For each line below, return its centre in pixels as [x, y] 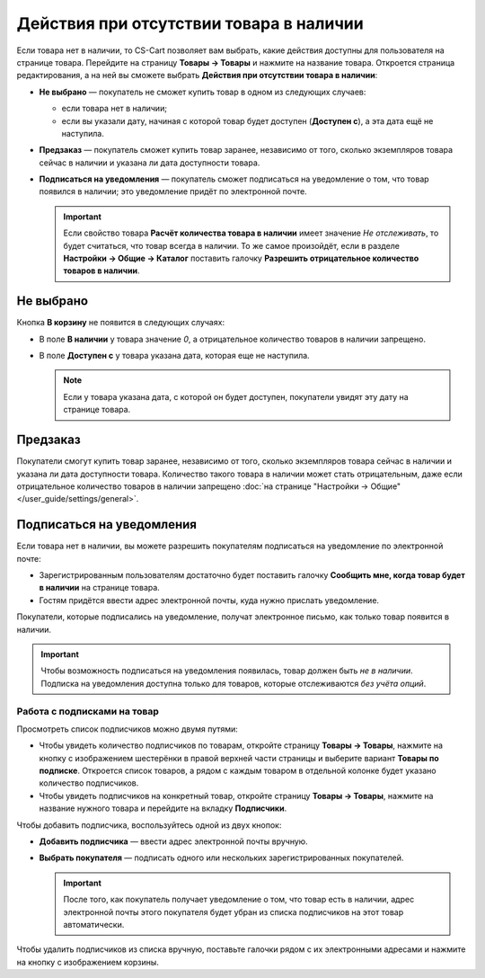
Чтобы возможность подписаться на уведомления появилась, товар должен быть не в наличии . [227, 671]
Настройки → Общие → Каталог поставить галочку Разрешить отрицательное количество [241, 258]
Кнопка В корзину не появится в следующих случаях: [120, 323]
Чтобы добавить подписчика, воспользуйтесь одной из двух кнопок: [149, 825]
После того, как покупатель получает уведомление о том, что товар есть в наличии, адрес [239, 900]
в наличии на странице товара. [100, 588]
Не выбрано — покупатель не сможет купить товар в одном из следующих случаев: [203, 92]
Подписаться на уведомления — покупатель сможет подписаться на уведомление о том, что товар [234, 179]
